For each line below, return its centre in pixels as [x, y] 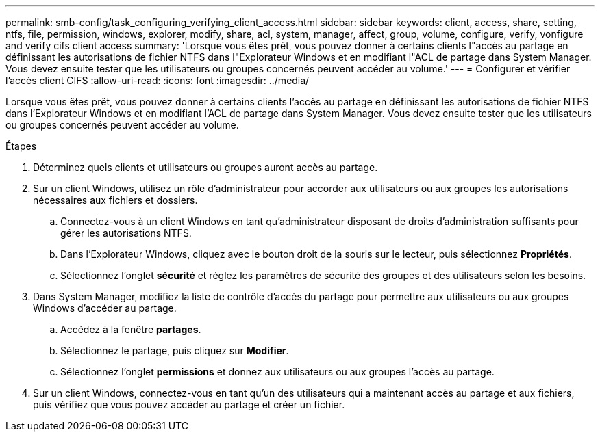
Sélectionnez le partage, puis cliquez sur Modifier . [175, 350]
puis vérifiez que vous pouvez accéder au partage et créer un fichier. [189, 405]
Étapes [21, 146]
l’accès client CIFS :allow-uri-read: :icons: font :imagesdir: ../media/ [158, 80]
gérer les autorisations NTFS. [126, 233]
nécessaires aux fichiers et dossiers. [115, 200]
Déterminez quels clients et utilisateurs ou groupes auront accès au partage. [205, 167]
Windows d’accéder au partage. [105, 308]
